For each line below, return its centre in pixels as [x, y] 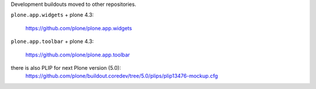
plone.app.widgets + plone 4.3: [52, 15]
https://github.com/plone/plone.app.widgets [79, 28]
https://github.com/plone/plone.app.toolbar [78, 55]
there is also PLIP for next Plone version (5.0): [66, 67]
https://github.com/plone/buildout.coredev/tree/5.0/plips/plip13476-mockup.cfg [122, 76]
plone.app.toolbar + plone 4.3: [52, 41]
